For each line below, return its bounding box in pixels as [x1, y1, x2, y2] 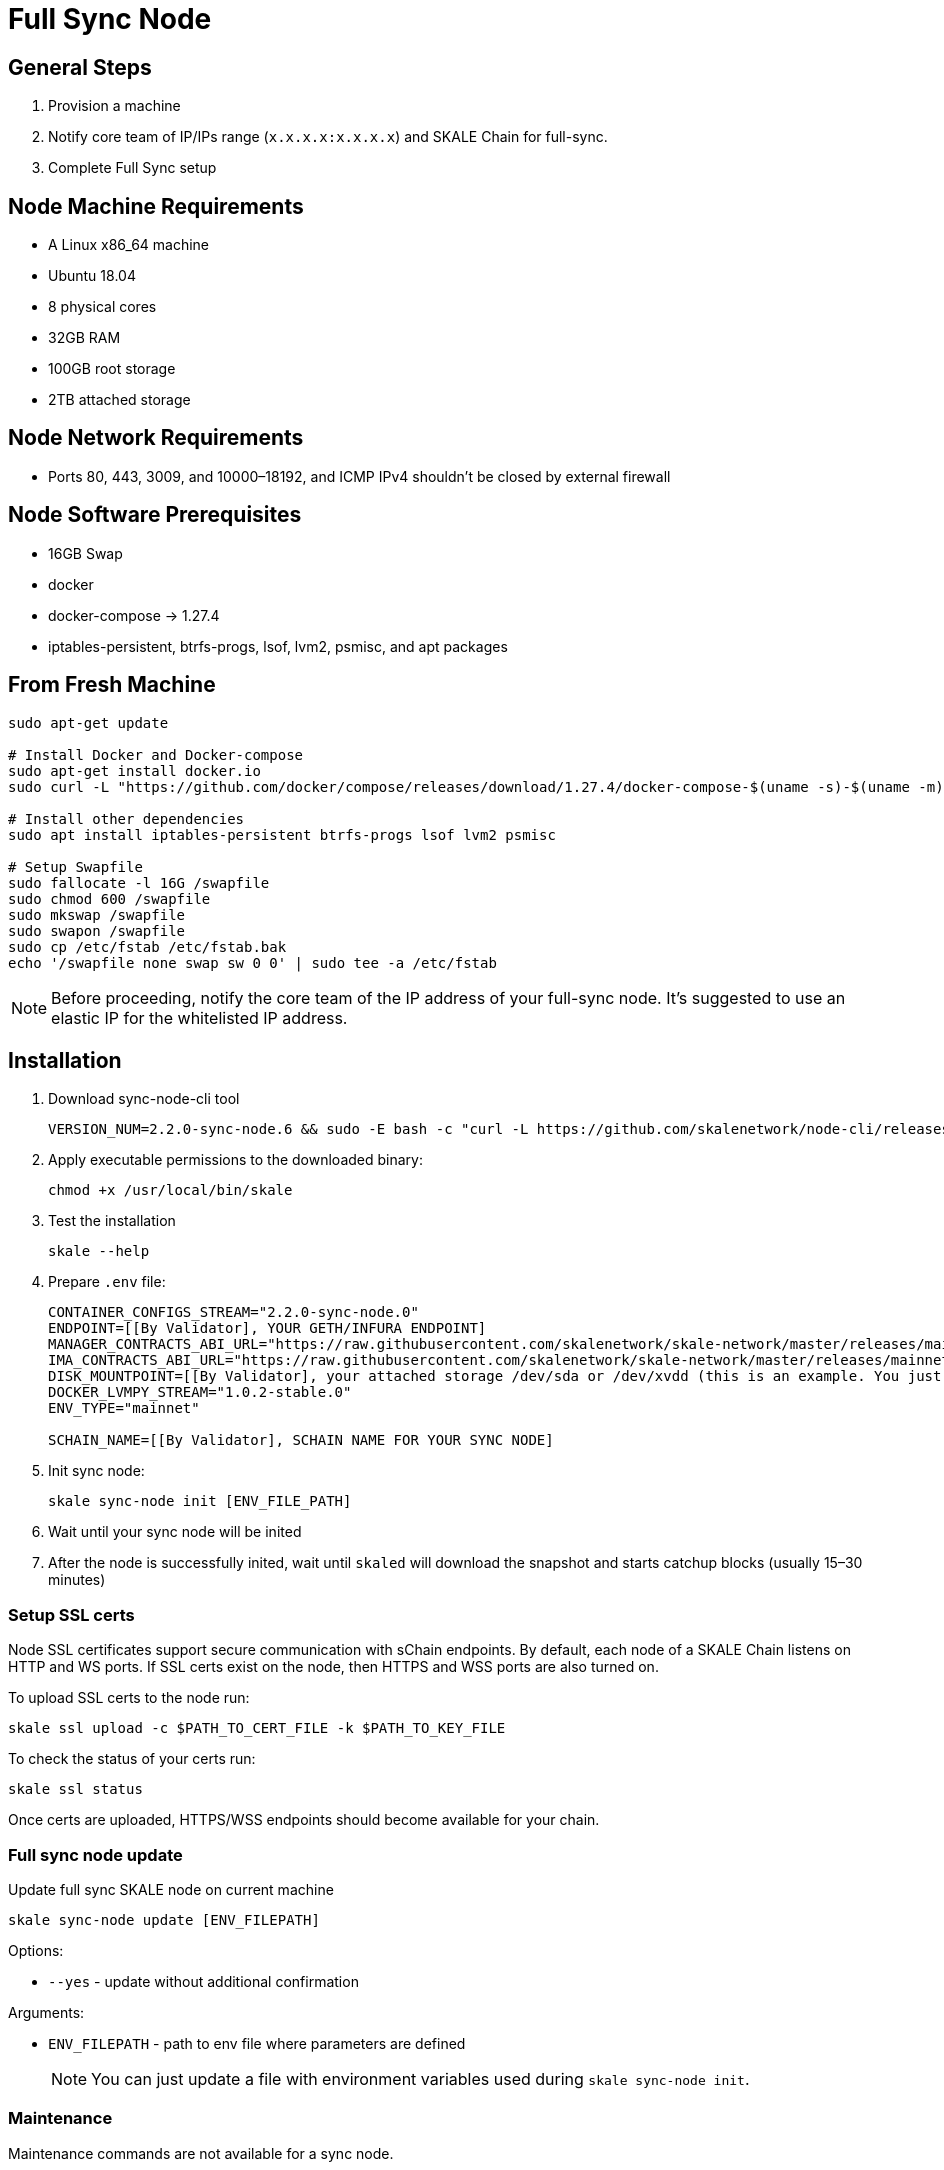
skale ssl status [8, 1781, 143, 1798]
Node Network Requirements [8, 425, 304, 451]
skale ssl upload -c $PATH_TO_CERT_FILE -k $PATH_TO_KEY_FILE [8, 1720, 506, 1737]
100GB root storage [48, 360, 176, 378]
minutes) [48, 1571, 106, 1589]
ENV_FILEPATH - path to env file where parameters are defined [48, 2034, 466, 2052]
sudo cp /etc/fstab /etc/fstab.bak [8, 938, 287, 955]
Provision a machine [48, 97, 181, 115]
